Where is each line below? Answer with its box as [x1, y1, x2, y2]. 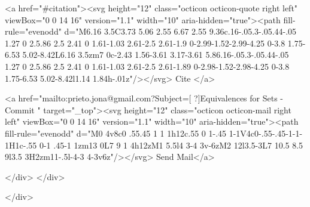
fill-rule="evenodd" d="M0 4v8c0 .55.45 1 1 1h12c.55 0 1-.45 [5, 126, 227, 139]
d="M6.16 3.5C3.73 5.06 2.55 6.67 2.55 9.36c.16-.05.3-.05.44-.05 [64, 25, 297, 38]
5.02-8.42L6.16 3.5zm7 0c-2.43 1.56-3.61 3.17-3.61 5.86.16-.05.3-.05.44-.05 [22, 48, 289, 61]
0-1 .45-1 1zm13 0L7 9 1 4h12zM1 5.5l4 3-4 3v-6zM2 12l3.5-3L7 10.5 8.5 [39, 138, 303, 151]
